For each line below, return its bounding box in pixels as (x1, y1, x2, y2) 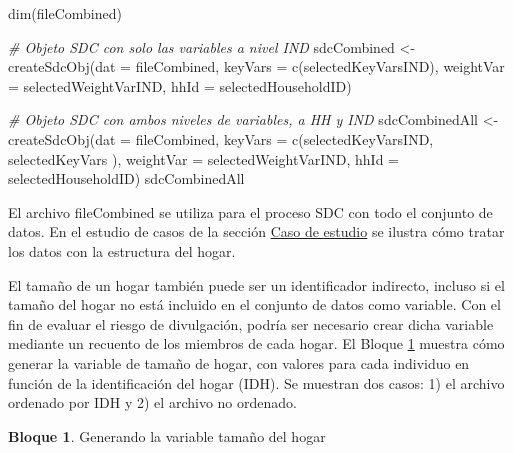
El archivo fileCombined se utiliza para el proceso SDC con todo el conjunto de (8, 201, 493, 222)
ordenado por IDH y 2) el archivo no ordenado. (8, 392, 297, 413)
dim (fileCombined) (8, 3, 122, 23)
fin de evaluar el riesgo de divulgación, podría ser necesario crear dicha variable (8, 313, 494, 334)
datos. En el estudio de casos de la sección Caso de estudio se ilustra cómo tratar (8, 221, 505, 242)
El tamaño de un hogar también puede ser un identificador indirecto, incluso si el (8, 274, 505, 295)
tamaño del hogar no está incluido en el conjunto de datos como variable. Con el (8, 294, 501, 315)
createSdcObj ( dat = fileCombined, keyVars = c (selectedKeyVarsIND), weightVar (8, 56, 505, 77)
